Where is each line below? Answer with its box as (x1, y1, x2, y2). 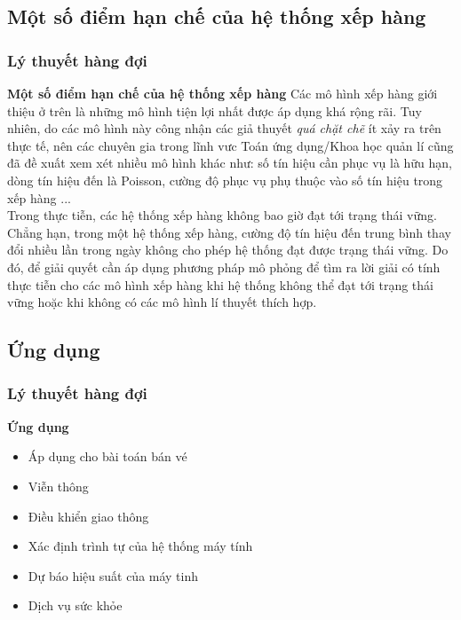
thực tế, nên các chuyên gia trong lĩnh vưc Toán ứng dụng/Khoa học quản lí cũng (7, 136, 454, 154)
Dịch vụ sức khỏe (28, 596, 123, 615)
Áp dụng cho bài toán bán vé (28, 447, 187, 466)
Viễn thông (28, 476, 89, 495)
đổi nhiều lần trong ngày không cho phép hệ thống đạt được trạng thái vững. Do (7, 240, 449, 259)
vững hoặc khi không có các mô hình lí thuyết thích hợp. (7, 293, 317, 311)
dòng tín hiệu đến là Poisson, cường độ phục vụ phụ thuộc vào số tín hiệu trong (7, 170, 443, 189)
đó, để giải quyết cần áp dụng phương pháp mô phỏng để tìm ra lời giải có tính (7, 257, 441, 276)
